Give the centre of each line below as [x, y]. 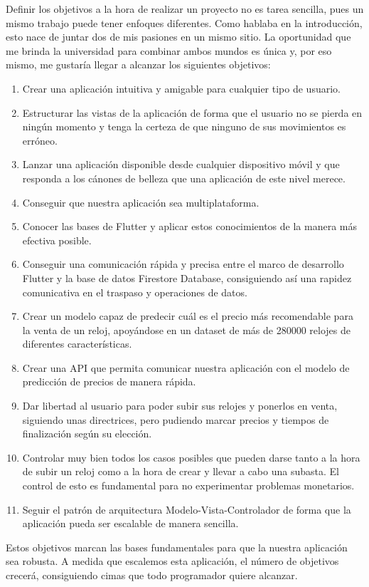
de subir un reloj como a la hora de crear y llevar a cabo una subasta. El [181, 471]
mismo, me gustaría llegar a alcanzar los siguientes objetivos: [138, 64]
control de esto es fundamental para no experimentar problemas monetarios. [188, 485]
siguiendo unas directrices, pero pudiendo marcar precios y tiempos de [176, 419]
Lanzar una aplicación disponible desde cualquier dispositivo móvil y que [181, 164]
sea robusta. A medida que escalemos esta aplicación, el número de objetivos [172, 561]
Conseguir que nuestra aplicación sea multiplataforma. [141, 202]
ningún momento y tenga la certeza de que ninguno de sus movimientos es [184, 126]
